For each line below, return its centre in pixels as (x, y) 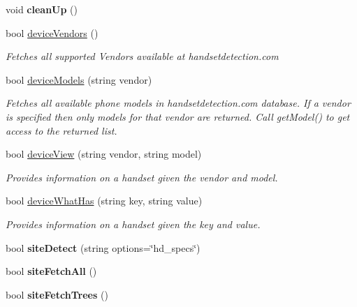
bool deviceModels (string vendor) (79, 79)
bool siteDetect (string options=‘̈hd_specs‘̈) (103, 247)
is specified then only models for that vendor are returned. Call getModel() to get (178, 116)
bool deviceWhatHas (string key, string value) (104, 201)
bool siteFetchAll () (51, 271)
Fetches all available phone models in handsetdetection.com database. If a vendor (178, 103)
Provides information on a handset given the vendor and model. (142, 177)
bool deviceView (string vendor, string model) (104, 154)
